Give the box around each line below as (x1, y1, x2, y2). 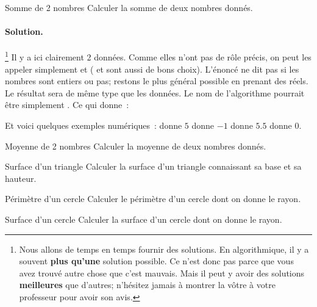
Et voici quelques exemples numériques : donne (5, 119, 182, 132)
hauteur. (5, 172, 37, 184)
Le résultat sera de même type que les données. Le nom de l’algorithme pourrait (5, 86, 305, 99)
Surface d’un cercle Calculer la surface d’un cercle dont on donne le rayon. (5, 212, 282, 225)
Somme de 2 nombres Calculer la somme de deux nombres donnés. (5, 1, 253, 13)
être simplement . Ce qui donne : (5, 98, 129, 111)
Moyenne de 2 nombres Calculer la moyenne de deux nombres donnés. (5, 139, 266, 152)
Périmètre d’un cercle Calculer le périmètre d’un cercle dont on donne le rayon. (5, 192, 301, 205)
